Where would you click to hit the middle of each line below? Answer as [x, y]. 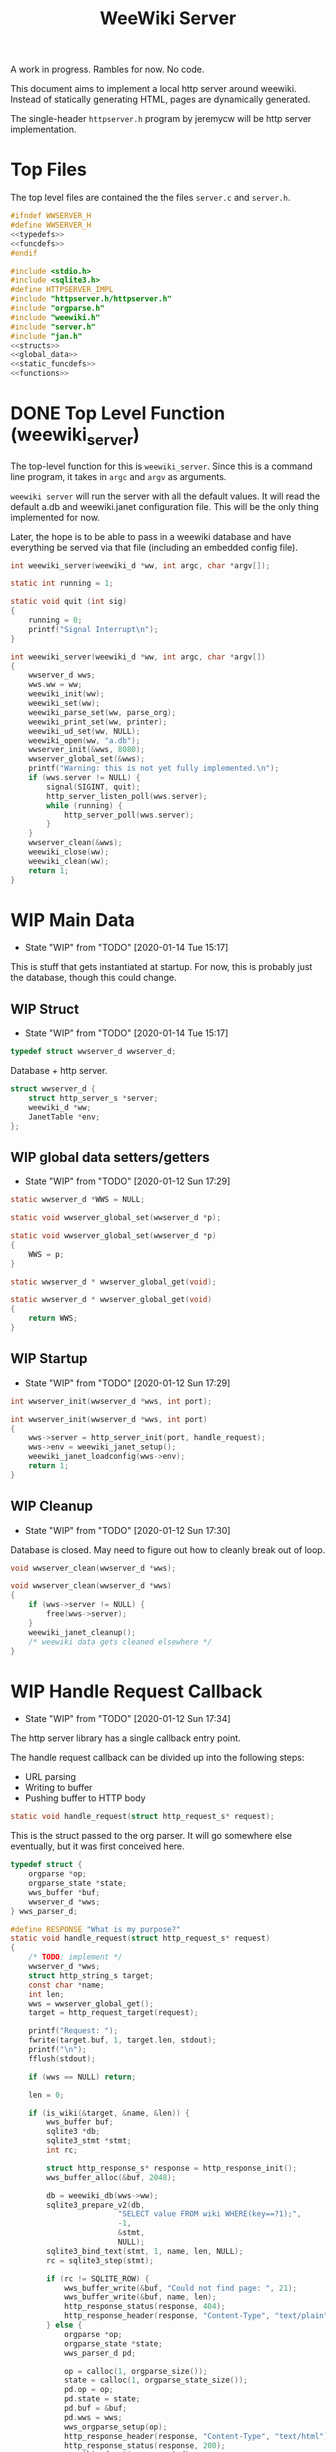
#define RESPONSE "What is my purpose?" [96, 1929]
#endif [24, 253]
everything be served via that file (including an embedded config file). [154, 547]
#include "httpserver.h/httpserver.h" [91, 299]
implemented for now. [55, 517]
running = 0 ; [55, 620]
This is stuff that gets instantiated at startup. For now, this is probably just [161, 967]
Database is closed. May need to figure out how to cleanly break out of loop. [168, 1549]
